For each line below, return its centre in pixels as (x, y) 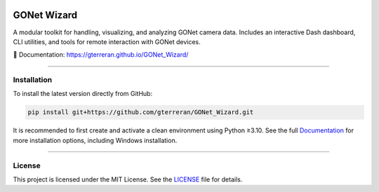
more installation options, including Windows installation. (95, 140)
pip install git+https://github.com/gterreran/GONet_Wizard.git (141, 112)
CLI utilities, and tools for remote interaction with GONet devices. (107, 41)
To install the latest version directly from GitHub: (83, 94)
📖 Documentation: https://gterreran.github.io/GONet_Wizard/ (101, 55)
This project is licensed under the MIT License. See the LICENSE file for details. (128, 179)
